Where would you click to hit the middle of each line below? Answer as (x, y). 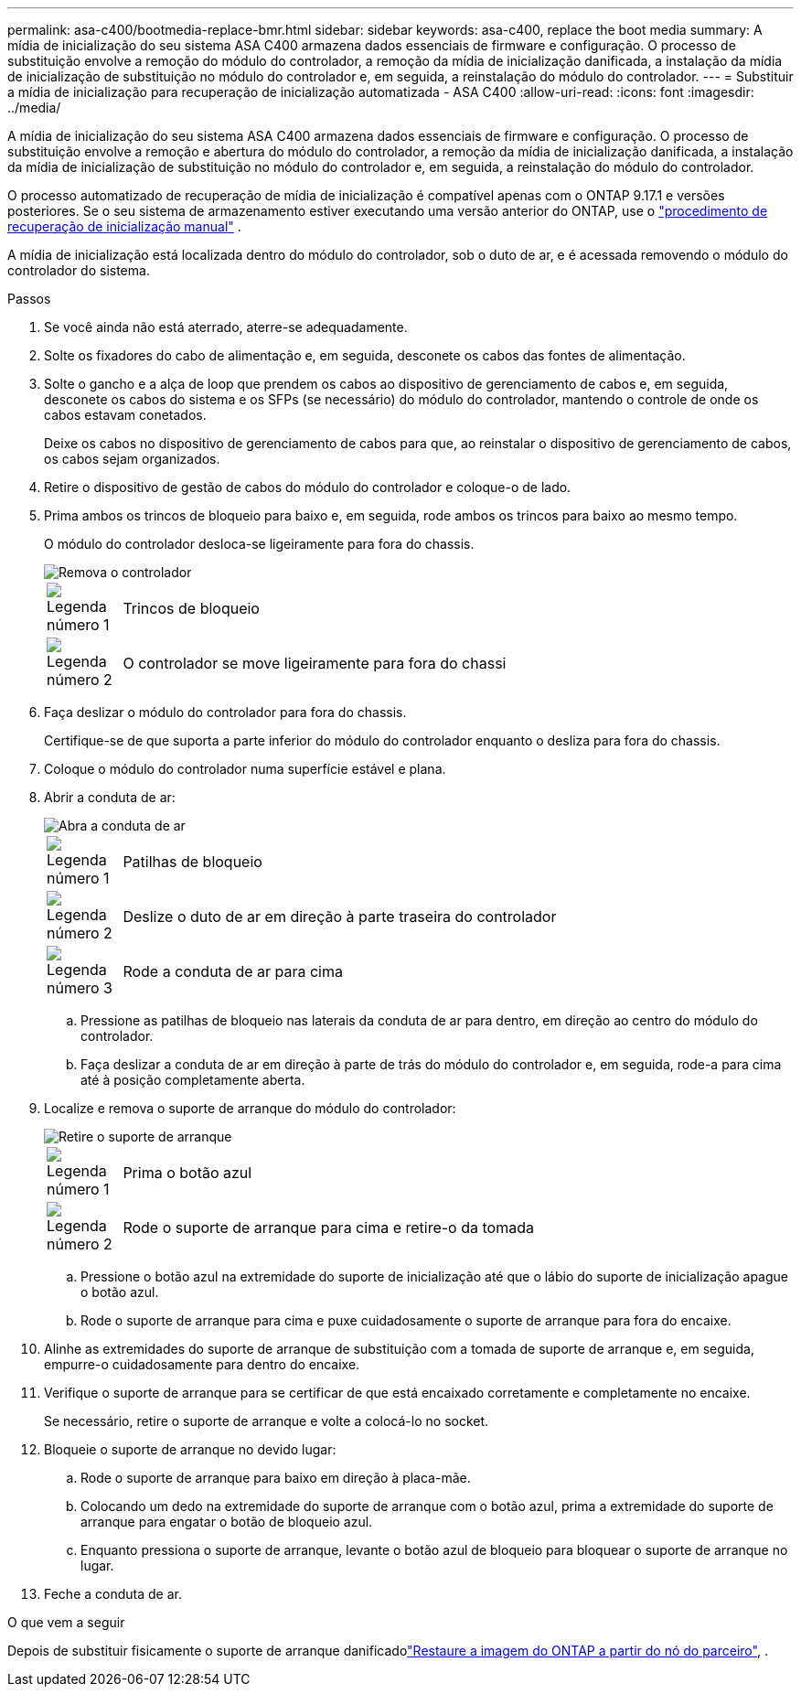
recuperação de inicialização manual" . (124, 226)
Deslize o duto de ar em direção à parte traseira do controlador (340, 917)
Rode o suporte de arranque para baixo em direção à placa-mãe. (276, 1478)
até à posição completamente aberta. (193, 1080)
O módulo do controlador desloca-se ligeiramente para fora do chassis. (259, 544)
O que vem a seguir (66, 1622)
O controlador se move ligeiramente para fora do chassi (315, 663)
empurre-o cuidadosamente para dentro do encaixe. (202, 1364)
